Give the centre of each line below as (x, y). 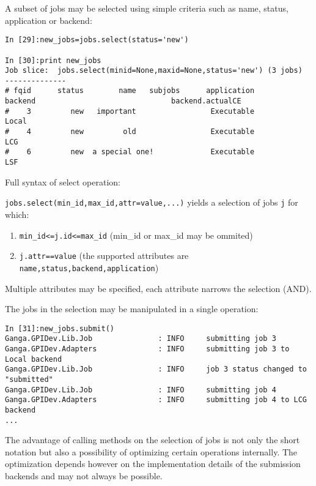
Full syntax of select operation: (63, 181)
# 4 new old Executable (130, 132)
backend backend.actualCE (123, 101)
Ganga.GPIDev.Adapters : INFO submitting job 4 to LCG (156, 400)
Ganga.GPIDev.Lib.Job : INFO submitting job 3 (141, 339)
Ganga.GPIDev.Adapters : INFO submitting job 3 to (147, 349)
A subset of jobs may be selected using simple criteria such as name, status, (147, 8)
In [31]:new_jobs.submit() (60, 328)
